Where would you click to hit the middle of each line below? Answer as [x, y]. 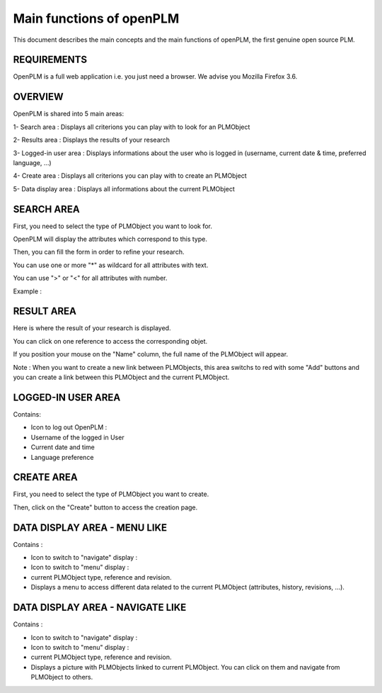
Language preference [62, 457]
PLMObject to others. [62, 677]
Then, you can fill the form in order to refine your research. [99, 252]
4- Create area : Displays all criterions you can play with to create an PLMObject [130, 176]
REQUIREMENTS [50, 60]
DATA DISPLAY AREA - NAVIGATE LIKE [100, 608]
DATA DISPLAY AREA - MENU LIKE [90, 528]
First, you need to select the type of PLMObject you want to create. [111, 494]
